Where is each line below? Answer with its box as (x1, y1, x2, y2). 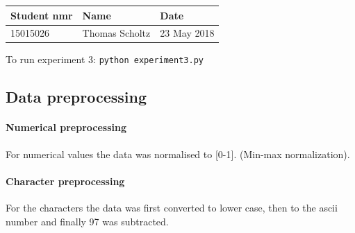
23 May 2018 (160, 26, 215, 40)
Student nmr (10, 8, 73, 22)
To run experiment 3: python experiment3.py (6, 52, 204, 67)
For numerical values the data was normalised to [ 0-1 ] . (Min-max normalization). (6, 146, 350, 161)
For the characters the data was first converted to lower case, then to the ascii (6, 200, 338, 215)
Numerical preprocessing (6, 120, 126, 135)
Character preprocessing (6, 173, 125, 188)
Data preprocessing (6, 86, 147, 107)
